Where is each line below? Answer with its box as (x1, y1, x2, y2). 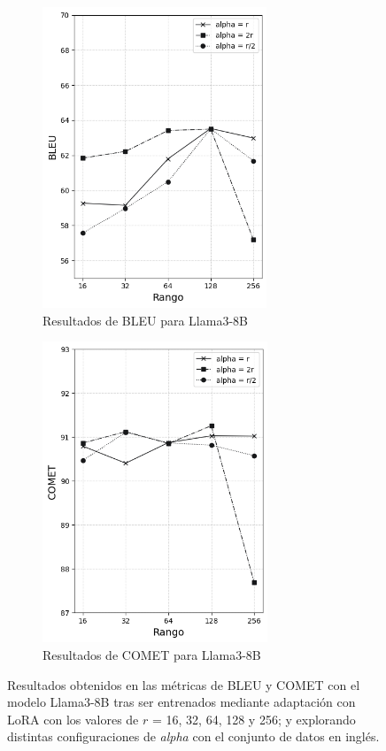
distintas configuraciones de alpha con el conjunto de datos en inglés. (7, 727, 380, 746)
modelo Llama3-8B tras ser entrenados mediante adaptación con (7, 693, 356, 711)
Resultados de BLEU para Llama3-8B (42, 310, 248, 329)
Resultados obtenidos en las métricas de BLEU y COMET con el (7, 675, 360, 694)
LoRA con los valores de (7, 709, 139, 728)
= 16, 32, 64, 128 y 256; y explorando (151, 709, 356, 728)
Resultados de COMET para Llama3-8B (42, 646, 261, 664)
